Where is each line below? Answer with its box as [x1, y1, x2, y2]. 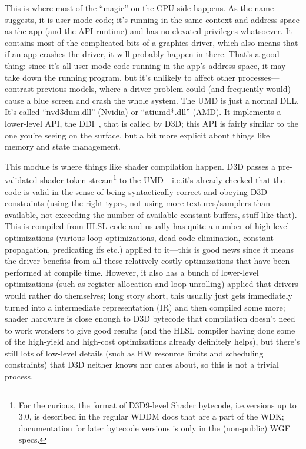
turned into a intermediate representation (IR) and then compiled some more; [5, 301, 285, 313]
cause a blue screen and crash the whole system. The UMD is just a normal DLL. [5, 94, 299, 106]
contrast [5, 82, 34, 95]
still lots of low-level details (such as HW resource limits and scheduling [5, 346, 264, 359]
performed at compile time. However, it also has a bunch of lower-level [5, 266, 259, 278]
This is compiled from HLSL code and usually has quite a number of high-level [5, 220, 290, 232]
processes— [238, 71, 280, 83]
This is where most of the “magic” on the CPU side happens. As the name [5, 2, 274, 14]
